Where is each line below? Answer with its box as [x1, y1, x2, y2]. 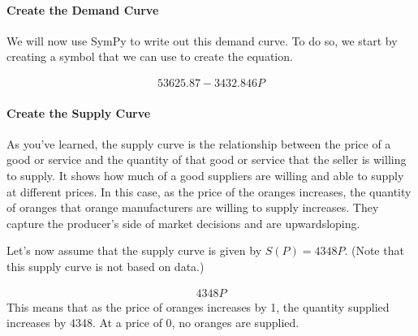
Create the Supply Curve [6, 104, 151, 121]
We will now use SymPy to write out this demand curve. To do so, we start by [6, 32, 398, 49]
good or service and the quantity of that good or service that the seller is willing [6, 151, 407, 168]
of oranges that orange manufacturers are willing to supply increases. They [6, 199, 379, 216]
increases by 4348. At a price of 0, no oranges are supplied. [6, 314, 299, 331]
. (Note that [344, 242, 404, 259]
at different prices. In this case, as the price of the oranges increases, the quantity [6, 183, 412, 200]
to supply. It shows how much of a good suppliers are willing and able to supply [6, 167, 404, 183]
